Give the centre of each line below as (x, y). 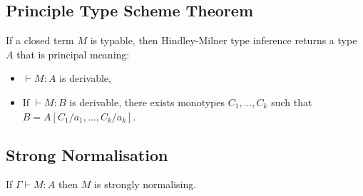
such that (292, 102)
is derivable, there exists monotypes (147, 102)
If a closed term (40, 40)
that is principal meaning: (73, 54)
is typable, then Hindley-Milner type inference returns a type (224, 40)
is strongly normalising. (145, 184)
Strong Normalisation (87, 154)
